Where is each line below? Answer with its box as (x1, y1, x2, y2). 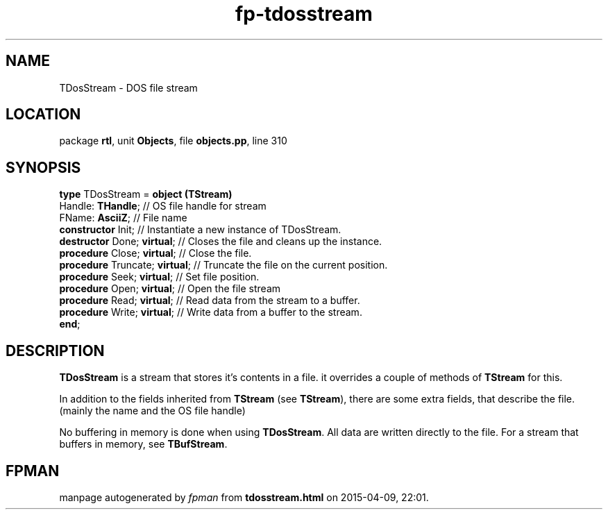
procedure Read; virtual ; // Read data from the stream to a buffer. (59, 294, 360, 307)
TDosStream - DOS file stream (59, 81, 198, 94)
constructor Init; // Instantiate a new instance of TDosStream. (59, 223, 341, 236)
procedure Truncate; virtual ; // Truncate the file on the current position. (59, 259, 388, 271)
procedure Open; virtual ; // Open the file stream (59, 282, 281, 295)
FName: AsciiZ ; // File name (59, 212, 187, 224)
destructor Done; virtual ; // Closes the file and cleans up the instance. (59, 235, 382, 248)
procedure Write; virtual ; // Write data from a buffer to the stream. (59, 306, 362, 319)
